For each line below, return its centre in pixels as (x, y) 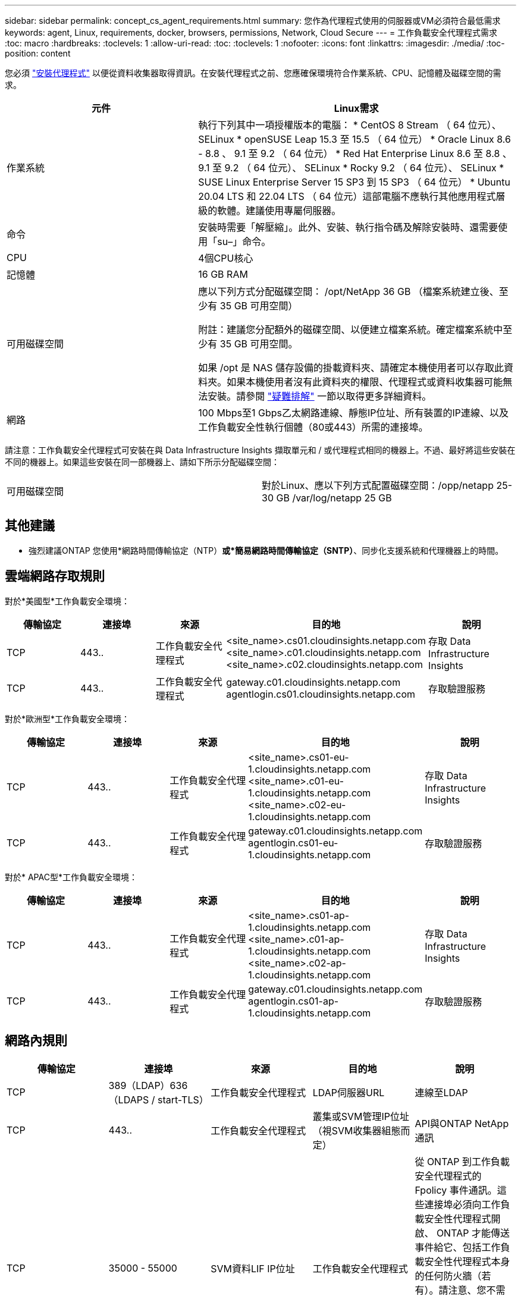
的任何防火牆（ (448, 1276)
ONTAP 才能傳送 (473, 1233)
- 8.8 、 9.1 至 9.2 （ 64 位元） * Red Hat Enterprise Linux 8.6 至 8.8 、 (355, 153)
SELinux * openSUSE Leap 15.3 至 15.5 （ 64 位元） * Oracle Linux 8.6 (354, 139)
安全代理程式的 (448, 1176)
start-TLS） (183, 1099)
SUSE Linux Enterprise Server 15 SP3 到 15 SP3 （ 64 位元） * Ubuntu (354, 182)
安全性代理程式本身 (467, 1261)
